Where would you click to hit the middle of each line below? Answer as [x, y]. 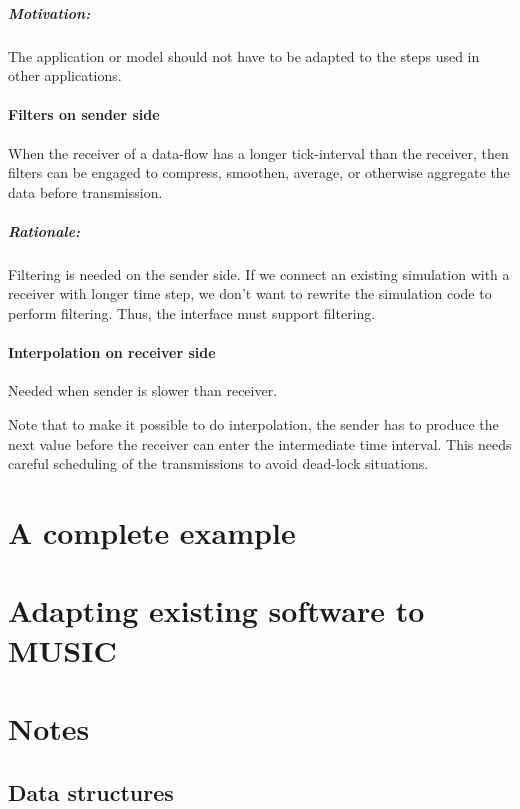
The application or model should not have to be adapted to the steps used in [244, 55]
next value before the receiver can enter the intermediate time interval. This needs [260, 443]
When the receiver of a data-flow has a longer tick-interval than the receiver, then [258, 152]
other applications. [65, 75]
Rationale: [44, 230]
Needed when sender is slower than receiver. [143, 390]
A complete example [152, 532]
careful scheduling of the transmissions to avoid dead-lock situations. [218, 463]
